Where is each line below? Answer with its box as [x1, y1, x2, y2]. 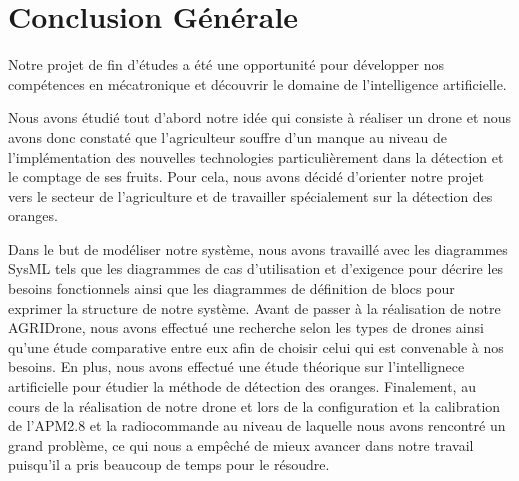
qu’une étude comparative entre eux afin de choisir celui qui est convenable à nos [8, 336, 504, 357]
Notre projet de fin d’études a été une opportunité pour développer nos [8, 54, 444, 75]
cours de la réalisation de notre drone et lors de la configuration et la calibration [8, 395, 501, 416]
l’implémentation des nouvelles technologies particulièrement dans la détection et [8, 146, 504, 167]
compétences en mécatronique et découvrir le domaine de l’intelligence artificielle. [8, 73, 507, 94]
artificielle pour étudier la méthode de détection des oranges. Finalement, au [8, 376, 476, 397]
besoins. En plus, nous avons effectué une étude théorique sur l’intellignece [8, 356, 465, 377]
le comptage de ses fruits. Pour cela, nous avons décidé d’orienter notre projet [8, 166, 485, 187]
